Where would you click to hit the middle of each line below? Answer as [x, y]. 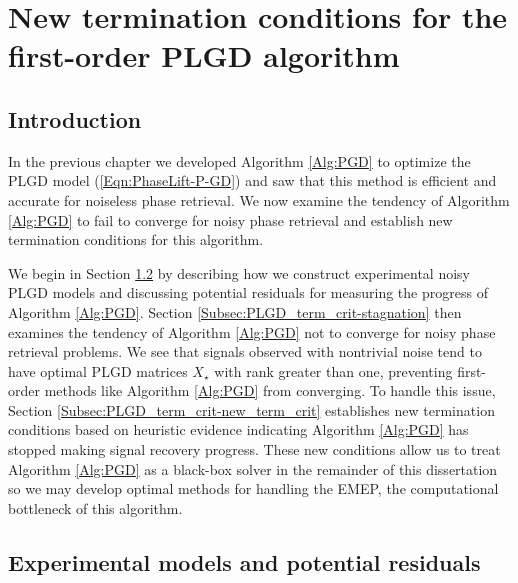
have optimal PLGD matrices [98, 370]
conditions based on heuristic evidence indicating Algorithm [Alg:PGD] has [238, 429]
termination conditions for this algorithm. [136, 239]
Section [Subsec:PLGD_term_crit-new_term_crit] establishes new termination [251, 409]
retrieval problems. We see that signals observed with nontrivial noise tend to [245, 351]
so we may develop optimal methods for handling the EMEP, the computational [253, 488]
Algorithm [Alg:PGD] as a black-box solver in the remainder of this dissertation [253, 468]
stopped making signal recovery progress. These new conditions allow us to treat [254, 449]
